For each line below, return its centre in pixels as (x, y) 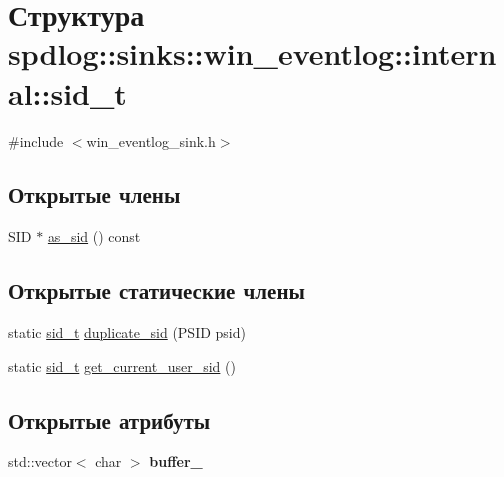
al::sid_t (67, 92)
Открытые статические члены (156, 290)
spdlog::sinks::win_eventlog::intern (252, 53)
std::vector (40, 461)
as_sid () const (94, 236)
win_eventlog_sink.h (151, 140)
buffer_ (176, 461)
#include (36, 140)
